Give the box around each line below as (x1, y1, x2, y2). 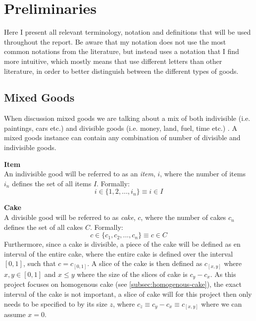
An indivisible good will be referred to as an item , (4, 168, 155, 179)
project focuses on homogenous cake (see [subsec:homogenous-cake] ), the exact (4, 279, 242, 289)
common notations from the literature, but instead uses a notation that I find (4, 46, 239, 56)
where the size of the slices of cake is (77, 268, 188, 279)
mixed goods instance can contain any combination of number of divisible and (4, 132, 241, 143)
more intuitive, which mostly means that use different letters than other (4, 55, 222, 66)
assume (4, 309, 26, 320)
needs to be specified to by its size (4, 298, 107, 309)
